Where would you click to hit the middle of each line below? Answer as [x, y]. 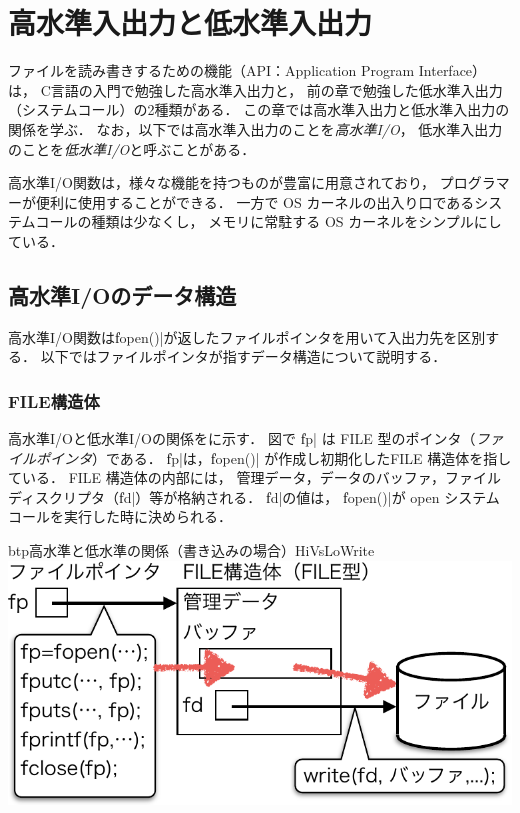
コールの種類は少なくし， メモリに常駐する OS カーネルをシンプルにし [268, 221]
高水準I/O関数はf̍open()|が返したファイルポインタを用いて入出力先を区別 [247, 336]
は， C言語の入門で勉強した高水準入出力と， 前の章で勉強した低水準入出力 [255, 89]
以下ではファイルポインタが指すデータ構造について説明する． [243, 356]
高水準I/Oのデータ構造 [122, 294]
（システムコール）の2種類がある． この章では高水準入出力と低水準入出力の [259, 109]
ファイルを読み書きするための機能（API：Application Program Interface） [247, 70]
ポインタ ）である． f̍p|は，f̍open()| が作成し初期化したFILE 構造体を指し [273, 457]
